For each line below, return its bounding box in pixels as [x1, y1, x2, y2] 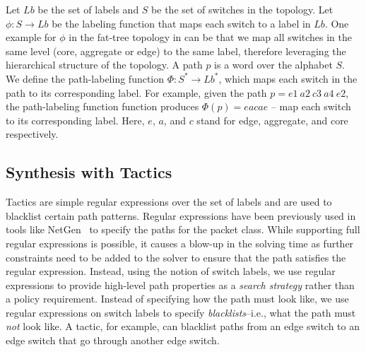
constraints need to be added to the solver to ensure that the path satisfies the [6, 250, 346, 264]
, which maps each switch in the [218, 71, 358, 86]
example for [6, 30, 57, 45]
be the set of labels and [37, 2, 139, 16]
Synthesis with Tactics [6, 161, 172, 183]
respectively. [6, 127, 59, 141]
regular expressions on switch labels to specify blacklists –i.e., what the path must [6, 305, 356, 319]
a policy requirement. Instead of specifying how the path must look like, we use [6, 291, 349, 306]
